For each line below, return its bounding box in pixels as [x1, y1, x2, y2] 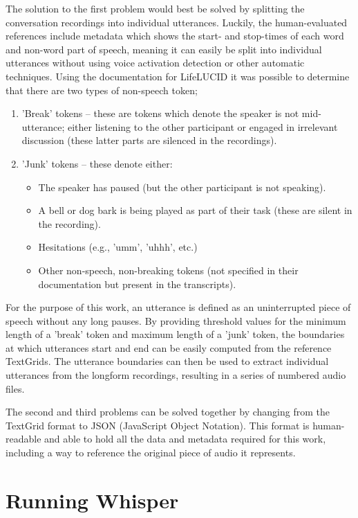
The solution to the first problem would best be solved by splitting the [6, 1, 305, 15]
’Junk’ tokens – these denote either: [21, 156, 173, 170]
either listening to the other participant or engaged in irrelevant [67, 119, 338, 134]
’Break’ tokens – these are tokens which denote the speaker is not [21, 106, 299, 120]
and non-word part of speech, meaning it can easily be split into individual [6, 42, 322, 56]
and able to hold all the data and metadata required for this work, [44, 431, 326, 446]
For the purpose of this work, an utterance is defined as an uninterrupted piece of [6, 300, 351, 314]
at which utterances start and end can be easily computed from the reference [6, 340, 332, 355]
